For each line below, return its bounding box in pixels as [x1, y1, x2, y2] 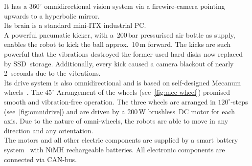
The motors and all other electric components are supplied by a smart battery [4, 135, 238, 145]
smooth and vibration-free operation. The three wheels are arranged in [4, 96, 216, 106]
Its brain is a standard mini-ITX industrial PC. [4, 20, 146, 30]
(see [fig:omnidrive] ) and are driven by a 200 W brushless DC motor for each [4, 106, 235, 116]
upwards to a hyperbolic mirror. [4, 10, 100, 21]
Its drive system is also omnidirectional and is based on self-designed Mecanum [4, 77, 241, 87]
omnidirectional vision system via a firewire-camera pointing [44, 1, 225, 11]
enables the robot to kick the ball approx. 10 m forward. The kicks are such [4, 39, 231, 49]
